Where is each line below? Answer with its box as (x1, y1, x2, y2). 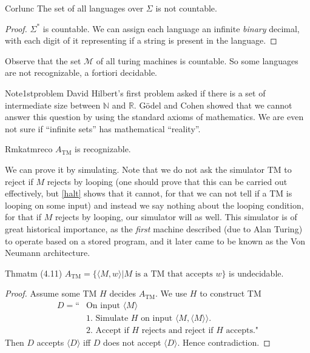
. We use (155, 287, 187, 300)
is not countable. (155, 2, 217, 14)
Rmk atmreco (5, 143, 53, 155)
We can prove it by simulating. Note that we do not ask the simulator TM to (5, 163, 292, 175)
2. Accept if (86, 326, 129, 335)
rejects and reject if (141, 326, 214, 335)
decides (109, 287, 136, 300)
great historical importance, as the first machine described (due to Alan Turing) (5, 222, 303, 235)
